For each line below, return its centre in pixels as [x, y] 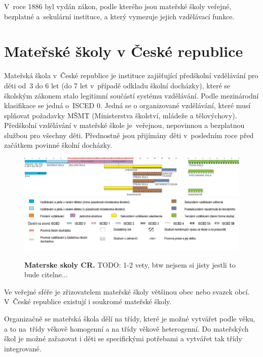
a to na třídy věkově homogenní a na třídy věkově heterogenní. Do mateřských [126, 328]
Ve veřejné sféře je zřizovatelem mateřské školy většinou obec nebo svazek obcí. [127, 291]
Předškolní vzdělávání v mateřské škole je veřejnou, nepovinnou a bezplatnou [124, 125]
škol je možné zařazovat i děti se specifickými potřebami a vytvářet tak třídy [123, 338]
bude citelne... [46, 274]
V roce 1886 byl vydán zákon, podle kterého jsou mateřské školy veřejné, [118, 6]
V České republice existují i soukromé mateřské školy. [88, 301]
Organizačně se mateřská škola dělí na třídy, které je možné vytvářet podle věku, [130, 319]
